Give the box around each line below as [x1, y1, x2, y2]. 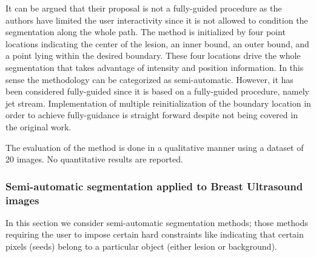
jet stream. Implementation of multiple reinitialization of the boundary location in [5, 96, 311, 109]
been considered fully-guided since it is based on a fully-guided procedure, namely [5, 85, 309, 98]
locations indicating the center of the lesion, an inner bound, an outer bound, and [5, 37, 309, 50]
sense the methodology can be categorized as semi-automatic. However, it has [5, 73, 294, 85]
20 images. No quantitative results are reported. [5, 153, 183, 165]
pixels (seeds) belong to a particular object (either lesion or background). [5, 240, 277, 253]
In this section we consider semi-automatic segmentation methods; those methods [5, 216, 308, 229]
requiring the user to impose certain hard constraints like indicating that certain [5, 228, 304, 241]
